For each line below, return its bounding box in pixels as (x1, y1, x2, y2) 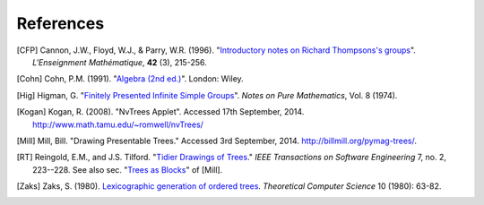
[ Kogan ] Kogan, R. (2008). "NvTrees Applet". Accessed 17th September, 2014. (16, 107, 305, 117)
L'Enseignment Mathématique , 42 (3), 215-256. (32, 56, 207, 67)
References (16, 13, 105, 33)
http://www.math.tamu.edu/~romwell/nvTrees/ (32, 119, 203, 130)
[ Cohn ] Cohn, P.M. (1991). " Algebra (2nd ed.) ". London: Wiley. (16, 73, 244, 84)
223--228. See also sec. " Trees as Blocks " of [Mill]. (32, 164, 223, 175)
